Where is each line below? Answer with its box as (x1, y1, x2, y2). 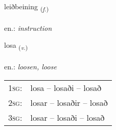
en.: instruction (4, 22, 52, 33)
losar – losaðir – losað (30, 96, 108, 108)
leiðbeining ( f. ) (4, 1, 49, 13)
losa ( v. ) (4, 40, 28, 52)
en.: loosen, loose (4, 61, 57, 72)
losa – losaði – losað (30, 81, 102, 94)
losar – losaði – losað (30, 111, 105, 123)
